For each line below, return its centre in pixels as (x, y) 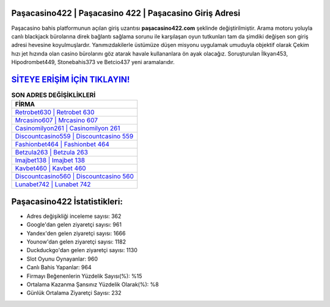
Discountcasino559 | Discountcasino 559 (74, 136)
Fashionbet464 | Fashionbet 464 (62, 145)
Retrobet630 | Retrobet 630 (55, 112)
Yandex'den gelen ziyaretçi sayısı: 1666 (76, 233)
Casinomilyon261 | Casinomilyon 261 (68, 128)
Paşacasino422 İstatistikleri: (67, 201)
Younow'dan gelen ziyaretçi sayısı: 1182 (76, 242)
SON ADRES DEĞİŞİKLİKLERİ (53, 95)
